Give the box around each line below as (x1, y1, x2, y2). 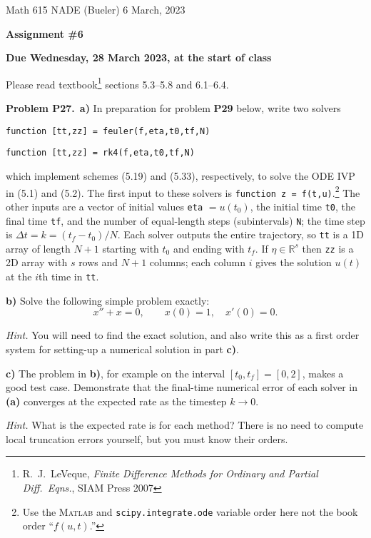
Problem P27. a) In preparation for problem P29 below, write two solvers (6, 101, 341, 116)
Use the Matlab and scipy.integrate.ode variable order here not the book (22, 504, 358, 519)
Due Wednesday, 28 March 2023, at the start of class (6, 50, 272, 65)
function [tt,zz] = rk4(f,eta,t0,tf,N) (6, 148, 195, 158)
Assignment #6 (6, 26, 83, 41)
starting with (102, 240, 159, 255)
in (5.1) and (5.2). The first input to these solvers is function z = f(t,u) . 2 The (6, 183, 360, 200)
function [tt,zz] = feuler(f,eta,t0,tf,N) (6, 126, 210, 136)
